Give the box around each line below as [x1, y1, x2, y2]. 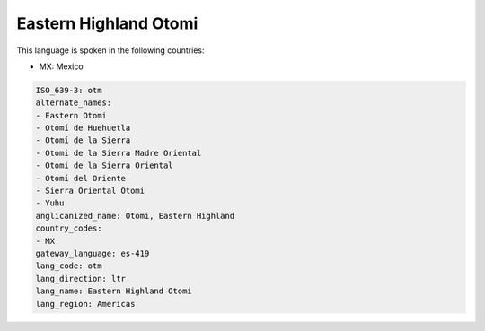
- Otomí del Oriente [35, 173, 126, 183]
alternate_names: [35, 98, 112, 108]
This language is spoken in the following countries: [16, 45, 205, 56]
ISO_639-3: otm [35, 85, 102, 95]
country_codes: [35, 223, 102, 233]
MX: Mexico [39, 61, 84, 72]
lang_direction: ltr [35, 274, 126, 283]
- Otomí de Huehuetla [35, 123, 131, 134]
